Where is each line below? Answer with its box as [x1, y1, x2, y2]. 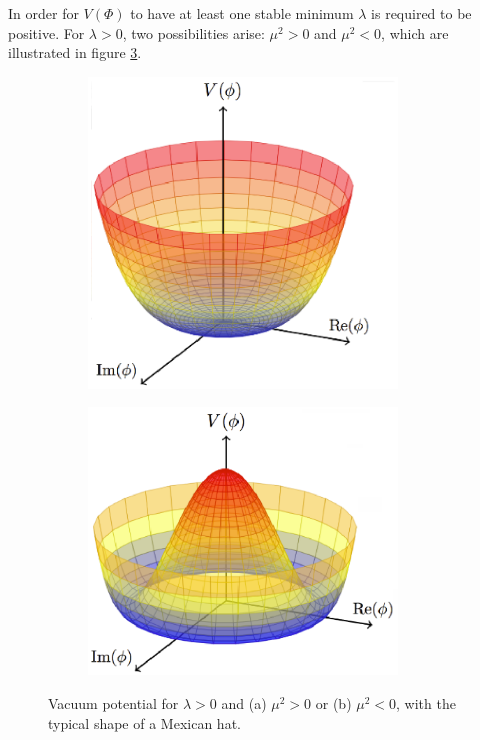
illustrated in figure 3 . [8, 42, 142, 63]
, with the [396, 692, 456, 713]
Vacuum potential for [48, 692, 179, 713]
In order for [8, 3, 79, 23]
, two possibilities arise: [122, 22, 265, 43]
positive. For [8, 22, 85, 43]
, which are [381, 22, 449, 43]
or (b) [315, 692, 352, 713]
